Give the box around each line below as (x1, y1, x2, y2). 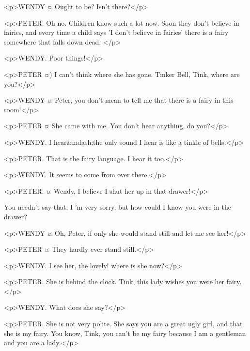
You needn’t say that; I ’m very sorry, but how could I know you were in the (4, 202, 231, 212)
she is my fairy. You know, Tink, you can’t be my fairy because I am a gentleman (4, 328, 246, 338)
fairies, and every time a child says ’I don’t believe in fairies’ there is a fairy (4, 27, 229, 37)
